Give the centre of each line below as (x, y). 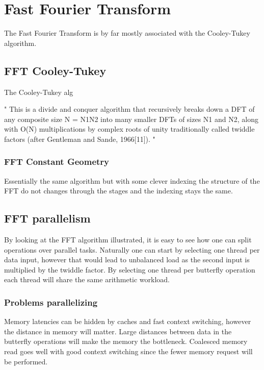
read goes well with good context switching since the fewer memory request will (128, 351)
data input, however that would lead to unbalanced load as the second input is (127, 260)
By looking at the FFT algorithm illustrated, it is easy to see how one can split (128, 240)
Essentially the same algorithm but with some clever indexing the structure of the (132, 180)
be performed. (26, 361)
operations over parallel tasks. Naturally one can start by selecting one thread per (132, 249)
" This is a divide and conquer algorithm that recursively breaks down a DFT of (129, 109)
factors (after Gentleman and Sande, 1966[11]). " (80, 139)
